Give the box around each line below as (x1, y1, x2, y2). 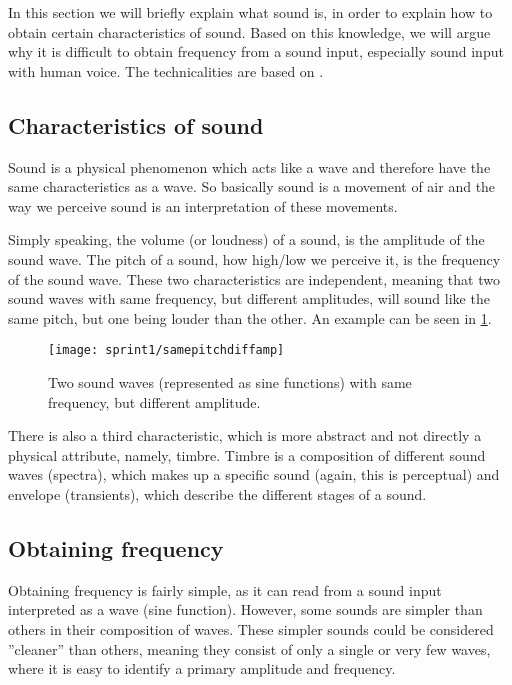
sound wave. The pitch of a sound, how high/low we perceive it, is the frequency (8, 248, 501, 269)
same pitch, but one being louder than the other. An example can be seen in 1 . (8, 307, 492, 328)
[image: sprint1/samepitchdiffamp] (48, 343, 285, 358)
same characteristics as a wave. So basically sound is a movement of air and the (8, 176, 496, 197)
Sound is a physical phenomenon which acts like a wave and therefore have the (8, 156, 491, 177)
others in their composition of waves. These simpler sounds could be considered (8, 618, 494, 639)
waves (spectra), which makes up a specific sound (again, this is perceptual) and (8, 464, 500, 485)
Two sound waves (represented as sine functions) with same (48, 371, 412, 392)
